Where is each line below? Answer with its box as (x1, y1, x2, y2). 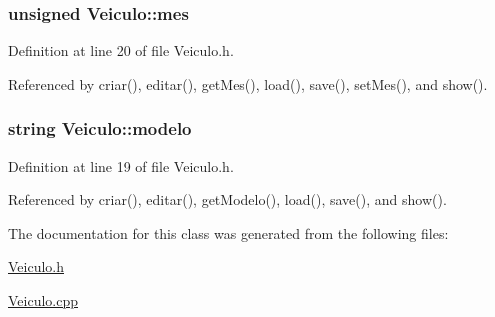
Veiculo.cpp (8, 290, 79, 310)
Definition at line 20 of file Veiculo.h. (8, 40, 234, 61)
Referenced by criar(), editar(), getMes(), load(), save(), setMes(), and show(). (8, 73, 488, 94)
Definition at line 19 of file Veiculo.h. (8, 155, 234, 176)
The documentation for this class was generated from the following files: (8, 222, 449, 243)
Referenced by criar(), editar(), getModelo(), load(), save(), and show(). (8, 189, 447, 210)
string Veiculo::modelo (8, 116, 192, 141)
